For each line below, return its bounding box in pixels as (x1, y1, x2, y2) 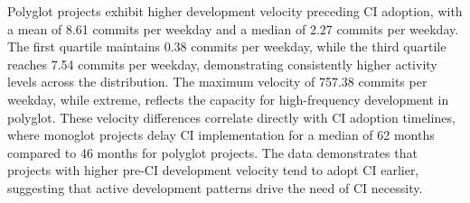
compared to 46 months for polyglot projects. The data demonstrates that (7, 143, 418, 161)
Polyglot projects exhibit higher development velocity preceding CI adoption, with (7, 2, 463, 20)
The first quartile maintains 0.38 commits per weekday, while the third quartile (7, 37, 446, 56)
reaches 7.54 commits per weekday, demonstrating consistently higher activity (7, 54, 437, 73)
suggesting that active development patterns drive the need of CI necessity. (7, 178, 423, 197)
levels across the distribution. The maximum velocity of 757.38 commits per (7, 72, 428, 91)
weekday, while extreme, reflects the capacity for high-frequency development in (7, 89, 449, 108)
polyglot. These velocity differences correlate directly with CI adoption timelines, (7, 107, 456, 126)
